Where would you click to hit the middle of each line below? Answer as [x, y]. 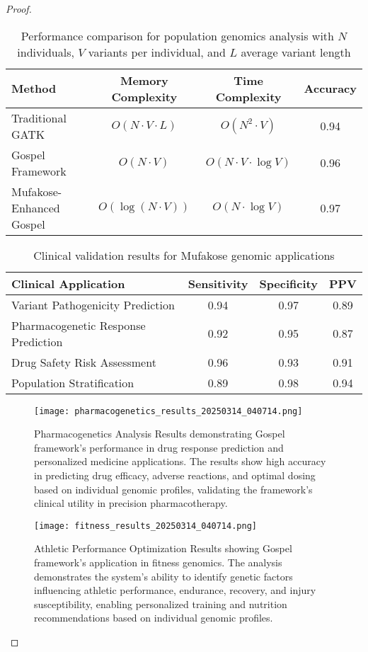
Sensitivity [218, 283]
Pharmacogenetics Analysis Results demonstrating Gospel [160, 434]
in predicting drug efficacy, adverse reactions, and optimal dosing [175, 475]
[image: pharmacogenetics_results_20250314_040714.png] [168, 411]
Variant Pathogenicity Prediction [93, 304]
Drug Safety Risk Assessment [84, 362]
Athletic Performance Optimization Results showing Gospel [163, 548]
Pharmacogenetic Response [79, 325]
